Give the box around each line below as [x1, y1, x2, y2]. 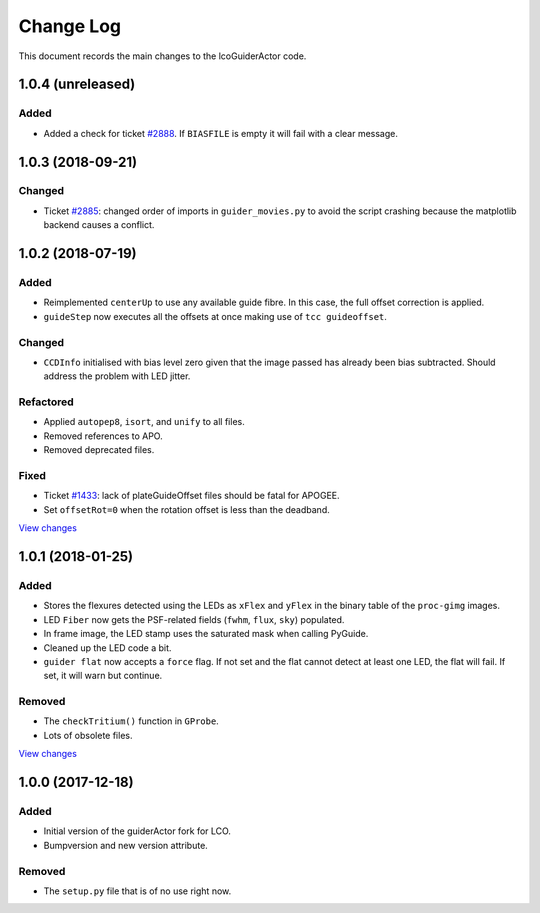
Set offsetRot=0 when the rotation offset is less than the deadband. [43, 503, 330, 515]
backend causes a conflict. [43, 219, 155, 231]
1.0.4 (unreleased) [18, 76, 136, 93]
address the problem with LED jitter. [43, 370, 191, 382]
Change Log [18, 15, 122, 37]
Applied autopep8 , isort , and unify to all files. [43, 416, 245, 428]
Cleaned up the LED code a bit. [43, 641, 172, 654]
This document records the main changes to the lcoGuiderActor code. [18, 50, 307, 62]
